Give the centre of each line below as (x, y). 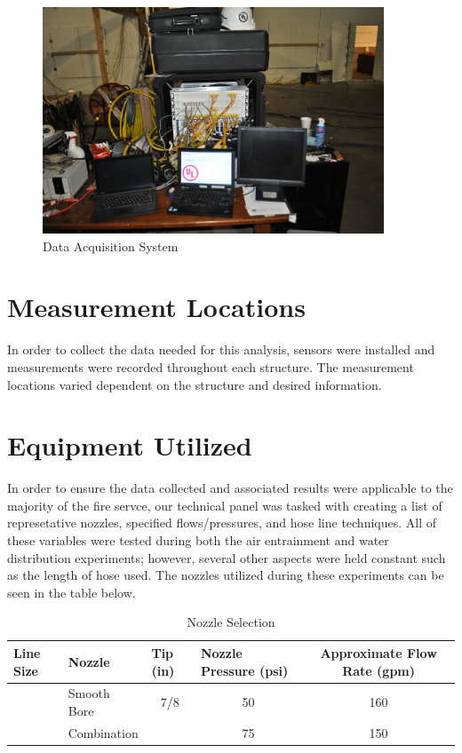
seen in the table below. (72, 592)
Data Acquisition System (111, 246)
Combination (103, 732)
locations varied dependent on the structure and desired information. (195, 384)
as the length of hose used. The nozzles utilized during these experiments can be (226, 575)
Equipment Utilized (130, 445)
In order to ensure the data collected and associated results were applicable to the (230, 488)
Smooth (89, 693)
